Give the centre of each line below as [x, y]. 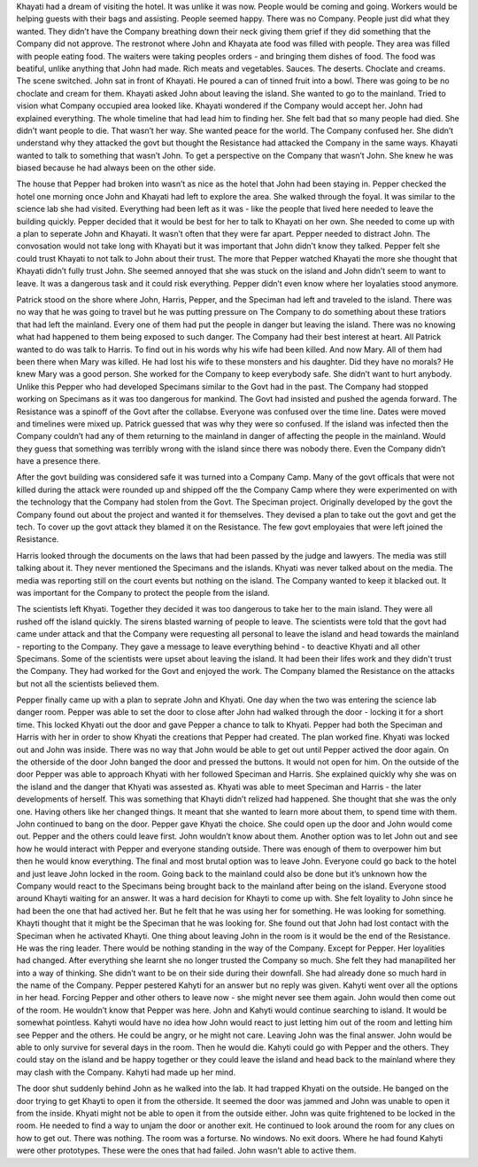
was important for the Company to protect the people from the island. [143, 592]
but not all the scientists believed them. [88, 684]
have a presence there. [58, 461]
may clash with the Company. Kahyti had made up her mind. [126, 1072]
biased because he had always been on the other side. [116, 168]
